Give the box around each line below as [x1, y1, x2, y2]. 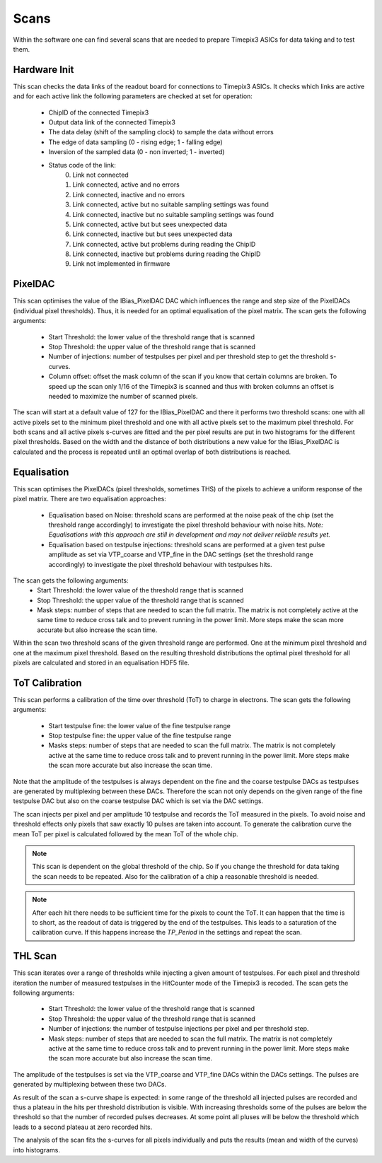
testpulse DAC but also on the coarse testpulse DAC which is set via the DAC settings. [13, 797, 264, 805]
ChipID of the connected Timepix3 [48, 108, 149, 117]
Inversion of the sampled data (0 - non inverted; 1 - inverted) [48, 148, 225, 156]
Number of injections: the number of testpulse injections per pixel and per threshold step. [48, 1024, 309, 1033]
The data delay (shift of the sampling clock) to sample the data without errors [48, 128, 274, 136]
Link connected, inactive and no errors [72, 190, 185, 199]
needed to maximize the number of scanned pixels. [48, 392, 198, 400]
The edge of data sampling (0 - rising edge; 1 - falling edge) [48, 138, 223, 146]
